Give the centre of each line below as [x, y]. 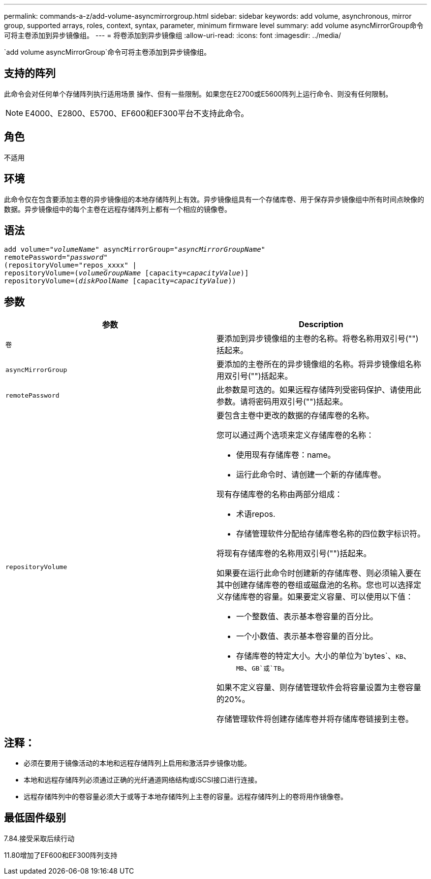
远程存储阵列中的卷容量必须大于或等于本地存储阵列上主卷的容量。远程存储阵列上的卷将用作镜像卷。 [185, 797]
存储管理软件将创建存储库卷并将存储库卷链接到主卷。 [315, 719]
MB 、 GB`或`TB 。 [263, 668]
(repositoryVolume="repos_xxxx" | [70, 265]
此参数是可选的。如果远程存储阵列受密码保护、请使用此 [319, 390]
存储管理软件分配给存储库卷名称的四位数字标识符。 [331, 534]
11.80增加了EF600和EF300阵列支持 [61, 855]
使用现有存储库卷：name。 [286, 455]
